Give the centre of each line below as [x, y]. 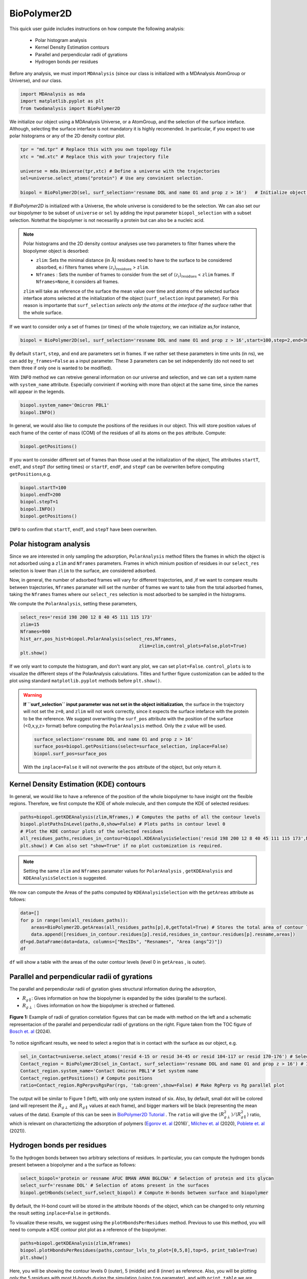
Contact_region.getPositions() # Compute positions [86, 1078]
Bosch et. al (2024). [30, 1031]
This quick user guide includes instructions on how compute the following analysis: [97, 29]
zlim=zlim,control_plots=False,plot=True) [193, 646]
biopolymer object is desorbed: [56, 251]
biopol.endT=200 [41, 494]
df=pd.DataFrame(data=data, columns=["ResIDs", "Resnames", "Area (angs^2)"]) [121, 942]
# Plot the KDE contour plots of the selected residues [92, 831]
